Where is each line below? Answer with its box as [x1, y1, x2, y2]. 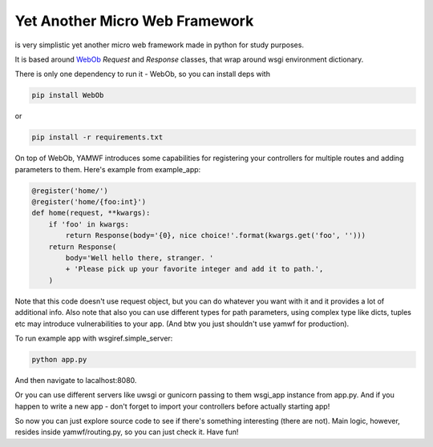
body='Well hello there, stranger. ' [65, 253, 214, 262]
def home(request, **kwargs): [31, 208, 151, 218]
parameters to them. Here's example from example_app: [14, 164, 201, 174]
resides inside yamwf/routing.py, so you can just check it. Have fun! [14, 427, 239, 437]
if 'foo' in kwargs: [48, 219, 130, 228]
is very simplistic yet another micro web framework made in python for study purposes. [14, 40, 305, 50]
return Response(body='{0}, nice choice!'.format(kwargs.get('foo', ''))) [65, 231, 366, 240]
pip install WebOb [31, 91, 104, 100]
